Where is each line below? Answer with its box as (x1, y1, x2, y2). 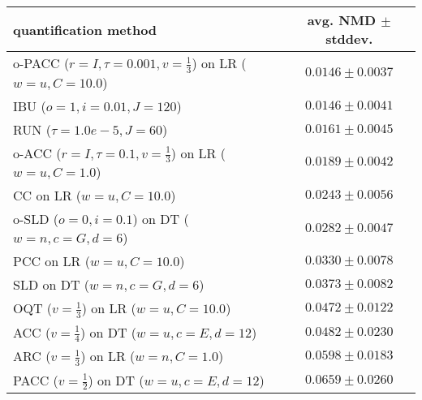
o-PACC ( (13, 54, 70, 72)
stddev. (325, 29, 373, 48)
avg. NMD (307, 11, 377, 29)
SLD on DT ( (13, 275, 90, 295)
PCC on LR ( (13, 252, 90, 271)
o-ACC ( (13, 143, 62, 162)
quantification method (13, 19, 157, 39)
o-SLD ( (13, 209, 59, 229)
